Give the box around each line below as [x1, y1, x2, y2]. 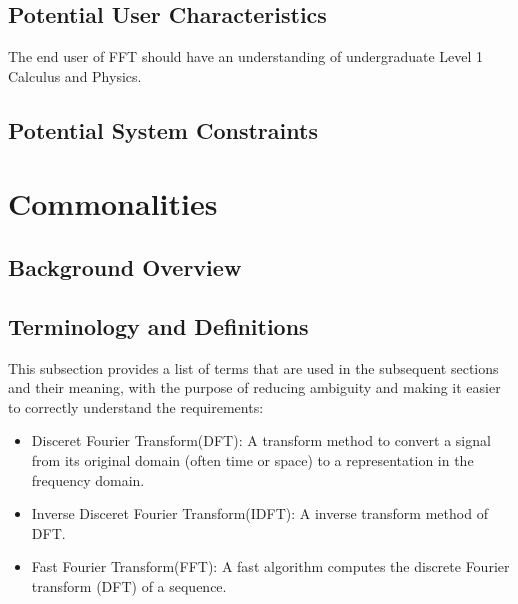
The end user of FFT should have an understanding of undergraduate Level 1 [8, 46, 484, 67]
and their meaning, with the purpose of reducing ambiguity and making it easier [8, 377, 501, 398]
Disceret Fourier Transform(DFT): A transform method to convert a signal [31, 430, 491, 451]
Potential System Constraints [8, 114, 318, 145]
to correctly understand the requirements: [8, 396, 264, 417]
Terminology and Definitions [8, 310, 309, 341]
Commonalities [8, 183, 218, 224]
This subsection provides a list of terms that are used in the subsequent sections [8, 357, 499, 378]
